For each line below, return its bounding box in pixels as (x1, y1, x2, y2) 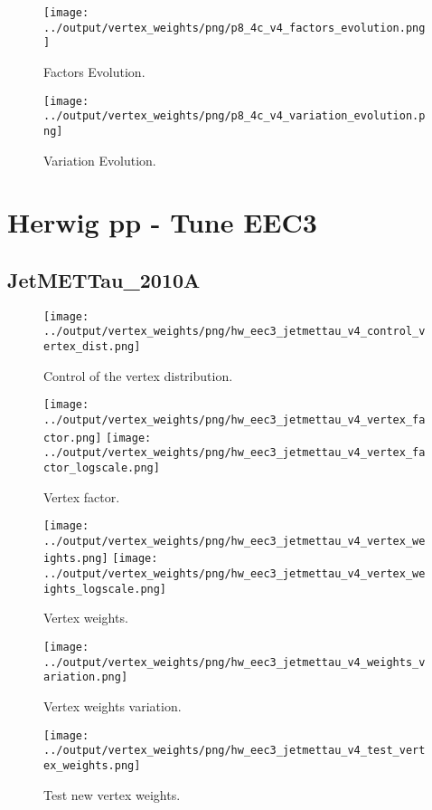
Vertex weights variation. (43, 696, 182, 715)
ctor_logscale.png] (43, 461, 160, 474)
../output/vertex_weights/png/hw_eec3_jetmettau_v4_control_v (43, 325, 426, 338)
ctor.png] (43, 431, 102, 444)
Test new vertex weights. (43, 785, 181, 804)
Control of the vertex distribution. (43, 366, 233, 385)
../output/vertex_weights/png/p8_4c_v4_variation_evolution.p (43, 110, 426, 123)
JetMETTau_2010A (7, 265, 201, 293)
